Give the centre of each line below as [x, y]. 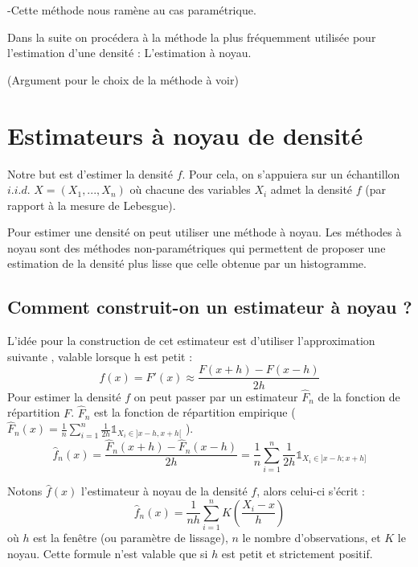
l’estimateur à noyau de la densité [164, 491]
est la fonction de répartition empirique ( [195, 412]
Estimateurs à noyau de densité [185, 135]
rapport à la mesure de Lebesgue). [92, 205]
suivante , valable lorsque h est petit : [100, 356]
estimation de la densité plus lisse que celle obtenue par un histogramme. [187, 263]
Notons [25, 491]
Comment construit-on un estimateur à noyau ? [210, 307]
